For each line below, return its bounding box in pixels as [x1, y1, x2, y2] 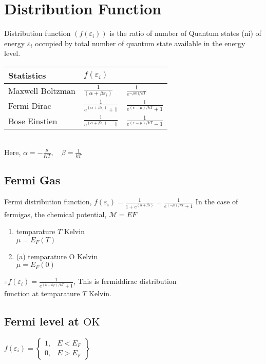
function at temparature [4, 288, 80, 298]
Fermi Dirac [8, 100, 51, 112]
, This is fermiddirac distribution [73, 276, 177, 286]
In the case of [195, 196, 238, 207]
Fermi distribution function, [4, 196, 92, 207]
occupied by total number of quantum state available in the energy [35, 37, 245, 48]
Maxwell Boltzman [8, 85, 75, 97]
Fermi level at [4, 313, 79, 329]
